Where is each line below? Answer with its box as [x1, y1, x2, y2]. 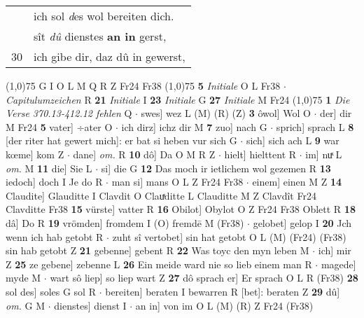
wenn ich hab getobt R [6, 229, 104, 244]
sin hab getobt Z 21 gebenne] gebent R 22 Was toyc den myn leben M [6, 243, 309, 258]
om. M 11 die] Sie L [6, 160, 92, 175]
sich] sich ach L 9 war [246, 133, 339, 148]
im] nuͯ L [305, 146, 342, 161]
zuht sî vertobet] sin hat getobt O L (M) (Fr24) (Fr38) [112, 229, 346, 244]
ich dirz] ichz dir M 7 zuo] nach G [121, 119, 267, 134]
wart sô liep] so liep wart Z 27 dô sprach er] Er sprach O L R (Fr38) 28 [50, 270, 358, 285]
